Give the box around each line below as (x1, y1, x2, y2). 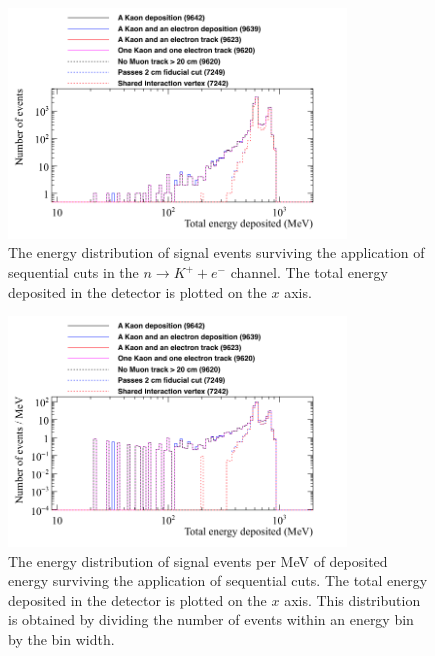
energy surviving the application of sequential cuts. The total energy (8, 570, 428, 591)
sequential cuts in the (8, 262, 139, 282)
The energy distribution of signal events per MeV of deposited (8, 550, 388, 571)
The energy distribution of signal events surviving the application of (8, 242, 425, 263)
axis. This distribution (284, 589, 421, 610)
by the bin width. (8, 628, 115, 649)
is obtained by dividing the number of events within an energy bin (8, 609, 414, 630)
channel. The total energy (230, 262, 388, 282)
